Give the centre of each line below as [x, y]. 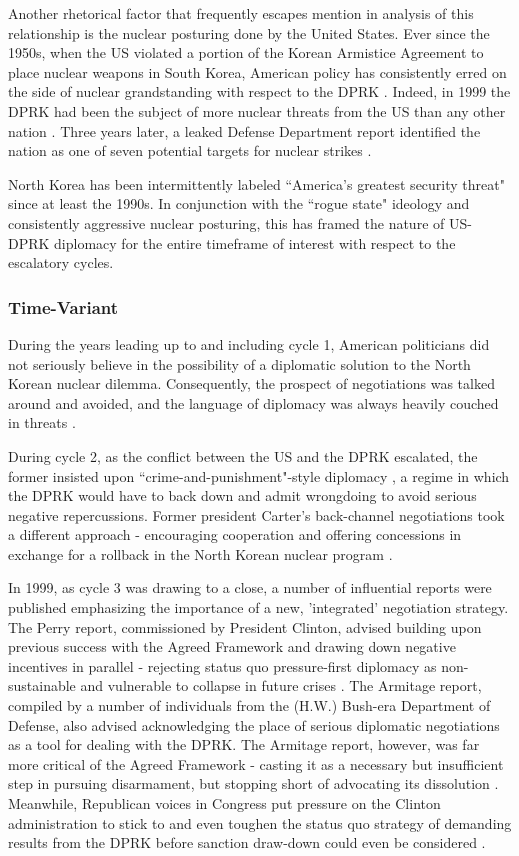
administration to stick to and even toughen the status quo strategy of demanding [260, 822]
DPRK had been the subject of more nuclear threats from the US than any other [257, 110]
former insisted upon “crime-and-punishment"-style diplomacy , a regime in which [259, 475]
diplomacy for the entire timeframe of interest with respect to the [255, 242]
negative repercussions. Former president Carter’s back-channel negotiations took [256, 514]
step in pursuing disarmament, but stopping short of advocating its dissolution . [253, 783]
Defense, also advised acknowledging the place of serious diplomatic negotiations [254, 724]
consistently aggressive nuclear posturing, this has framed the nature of [226, 222]
